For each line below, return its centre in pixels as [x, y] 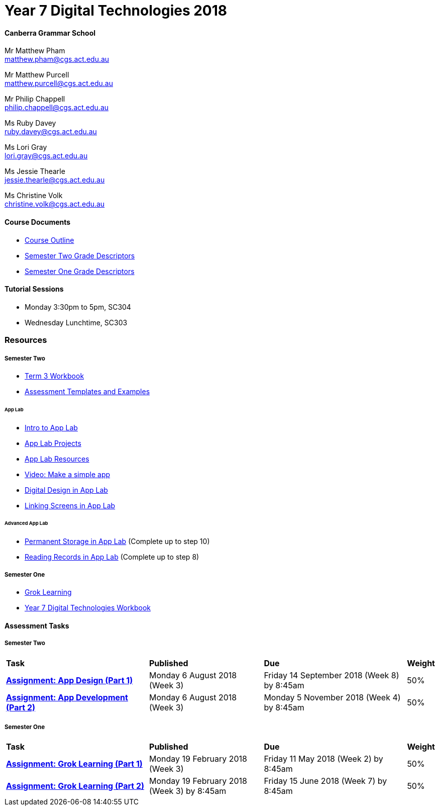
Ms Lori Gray [26, 147]
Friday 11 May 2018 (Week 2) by [323, 759]
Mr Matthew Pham [35, 51]
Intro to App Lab [51, 427]
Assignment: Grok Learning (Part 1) [74, 764]
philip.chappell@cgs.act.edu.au [57, 108]
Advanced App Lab [26, 523]
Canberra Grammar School [50, 33]
